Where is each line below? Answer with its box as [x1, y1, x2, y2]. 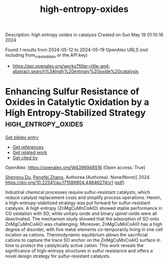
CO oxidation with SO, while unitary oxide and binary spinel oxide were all [5, 210, 157, 216]
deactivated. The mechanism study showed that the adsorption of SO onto [5, 215, 159, 221]
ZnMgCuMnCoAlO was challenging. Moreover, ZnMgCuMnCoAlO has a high [5, 221, 162, 227]
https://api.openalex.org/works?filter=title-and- [12, 63, 110, 69]
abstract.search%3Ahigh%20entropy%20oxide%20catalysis [12, 68, 139, 74]
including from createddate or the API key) [5, 52, 88, 59]
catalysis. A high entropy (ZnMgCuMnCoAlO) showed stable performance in [5, 205, 163, 211]
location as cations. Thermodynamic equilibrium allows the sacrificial [5, 231, 148, 237]
